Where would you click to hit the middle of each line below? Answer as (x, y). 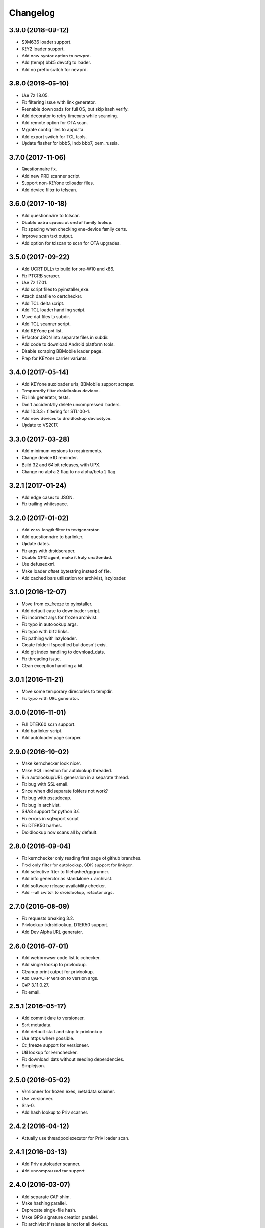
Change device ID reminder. (50, 458)
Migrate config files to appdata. (53, 130)
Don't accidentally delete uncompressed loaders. (71, 404)
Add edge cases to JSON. (48, 497)
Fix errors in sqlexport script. (51, 818)
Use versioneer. (37, 1098)
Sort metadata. (36, 1025)
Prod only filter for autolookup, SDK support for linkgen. (78, 865)
